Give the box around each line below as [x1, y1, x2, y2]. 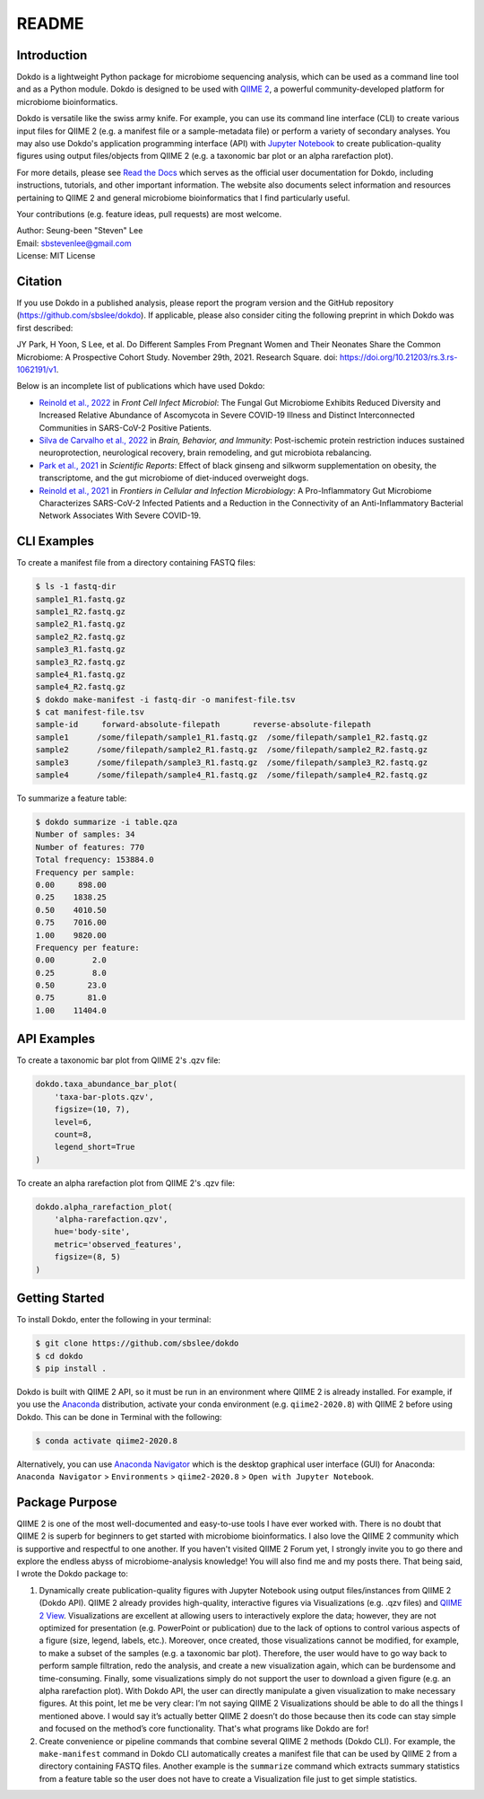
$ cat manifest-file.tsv [35, 707, 145, 717]
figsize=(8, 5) [54, 1252, 121, 1262]
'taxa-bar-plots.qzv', [54, 1092, 154, 1101]
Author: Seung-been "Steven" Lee [16, 225, 143, 236]
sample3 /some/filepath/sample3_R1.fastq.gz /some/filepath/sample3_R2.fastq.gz [35, 757, 428, 768]
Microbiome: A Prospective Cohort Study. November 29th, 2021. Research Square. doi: [16, 351, 338, 363]
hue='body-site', [54, 1226, 131, 1237]
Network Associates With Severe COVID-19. [39, 510, 202, 521]
